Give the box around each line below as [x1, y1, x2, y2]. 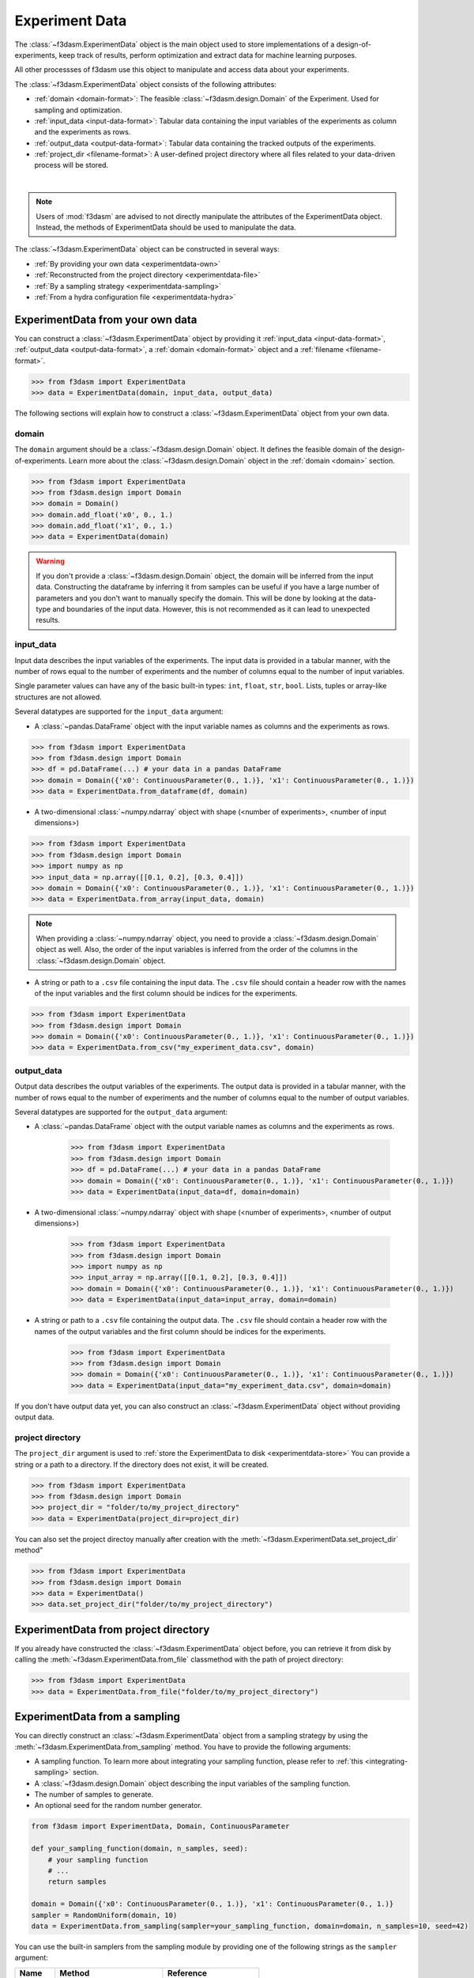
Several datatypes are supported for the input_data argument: [14, 707, 224, 716]
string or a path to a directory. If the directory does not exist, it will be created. [14, 1460, 269, 1469]
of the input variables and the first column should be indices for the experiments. [34, 989, 298, 998]
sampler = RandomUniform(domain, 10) [31, 1911, 178, 1919]
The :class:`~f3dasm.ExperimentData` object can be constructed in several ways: [14, 244, 280, 254]
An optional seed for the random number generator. [34, 1801, 203, 1810]
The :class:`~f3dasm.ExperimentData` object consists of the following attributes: [14, 79, 276, 89]
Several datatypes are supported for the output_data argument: [14, 1107, 228, 1116]
